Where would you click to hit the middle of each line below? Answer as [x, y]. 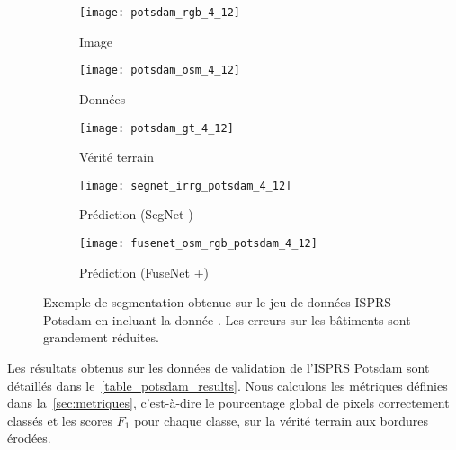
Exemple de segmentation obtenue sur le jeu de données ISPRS [218, 302]
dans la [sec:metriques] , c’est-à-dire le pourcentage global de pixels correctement [228, 403]
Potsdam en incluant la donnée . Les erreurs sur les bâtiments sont [227, 319]
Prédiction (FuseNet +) [144, 272]
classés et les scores [60, 420]
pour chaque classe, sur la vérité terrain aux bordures [282, 420]
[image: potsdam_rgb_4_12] [160, 13]
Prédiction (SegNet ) [136, 214]
